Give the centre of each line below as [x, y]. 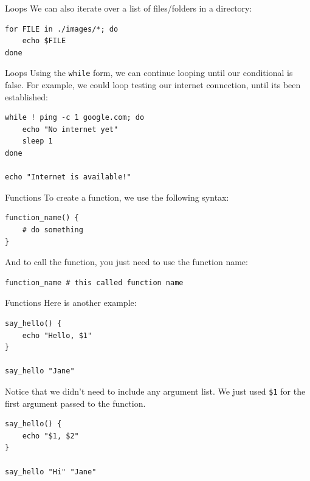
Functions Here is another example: [71, 303]
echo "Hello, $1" [57, 335]
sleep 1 [37, 141]
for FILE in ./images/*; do [62, 29]
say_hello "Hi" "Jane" [51, 472]
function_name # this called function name [94, 282]
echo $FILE [44, 41]
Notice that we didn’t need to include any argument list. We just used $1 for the [155, 391]
